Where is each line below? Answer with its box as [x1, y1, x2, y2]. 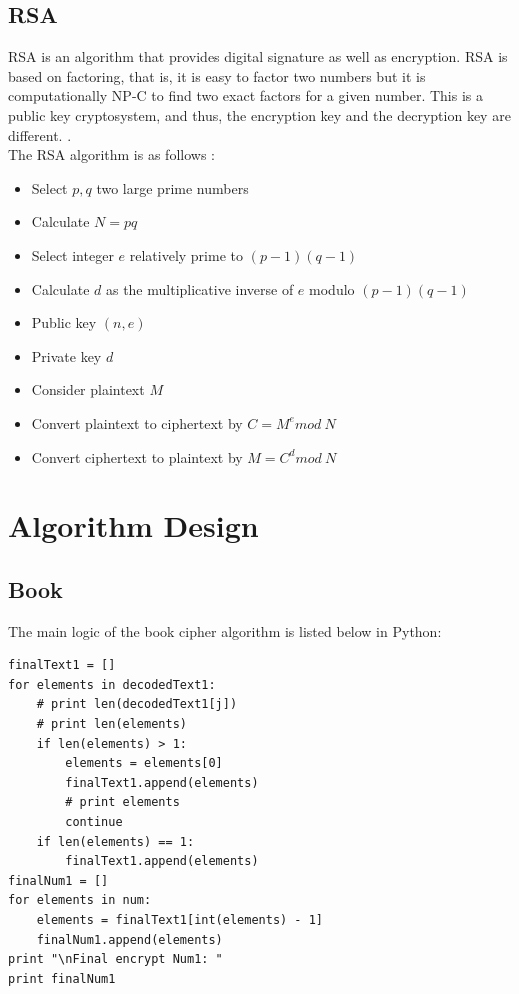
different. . [8, 124, 72, 145]
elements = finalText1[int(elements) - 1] [36, 913, 323, 927]
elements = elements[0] [65, 756, 223, 771]
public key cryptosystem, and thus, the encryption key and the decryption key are [8, 104, 511, 125]
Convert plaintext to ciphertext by [31, 412, 243, 433]
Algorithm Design [8, 505, 259, 546]
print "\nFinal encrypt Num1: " [8, 952, 223, 967]
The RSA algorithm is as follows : [8, 144, 215, 165]
